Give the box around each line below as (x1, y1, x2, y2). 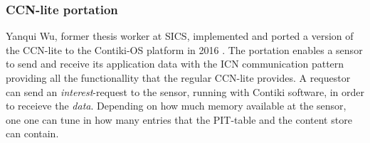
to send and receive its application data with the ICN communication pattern (6, 56, 344, 71)
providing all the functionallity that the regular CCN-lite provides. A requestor (6, 70, 351, 85)
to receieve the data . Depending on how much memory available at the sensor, (6, 98, 347, 113)
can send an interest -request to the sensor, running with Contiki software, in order (6, 84, 365, 99)
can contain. (6, 126, 59, 141)
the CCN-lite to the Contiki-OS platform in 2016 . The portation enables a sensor (6, 42, 363, 57)
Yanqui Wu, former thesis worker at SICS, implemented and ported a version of (6, 28, 354, 43)
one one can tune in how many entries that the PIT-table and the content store (6, 112, 352, 127)
